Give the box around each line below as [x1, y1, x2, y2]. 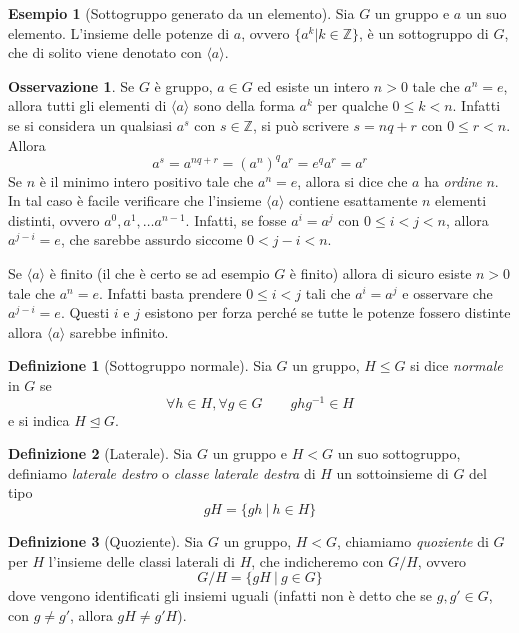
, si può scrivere [252, 114, 349, 135]
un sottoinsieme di [336, 462, 449, 483]
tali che [305, 282, 351, 303]
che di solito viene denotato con [8, 42, 202, 63]
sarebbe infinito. [69, 321, 169, 342]
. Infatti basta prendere [98, 282, 242, 303]
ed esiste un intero [257, 75, 370, 96]
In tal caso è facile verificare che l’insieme [8, 190, 262, 211]
